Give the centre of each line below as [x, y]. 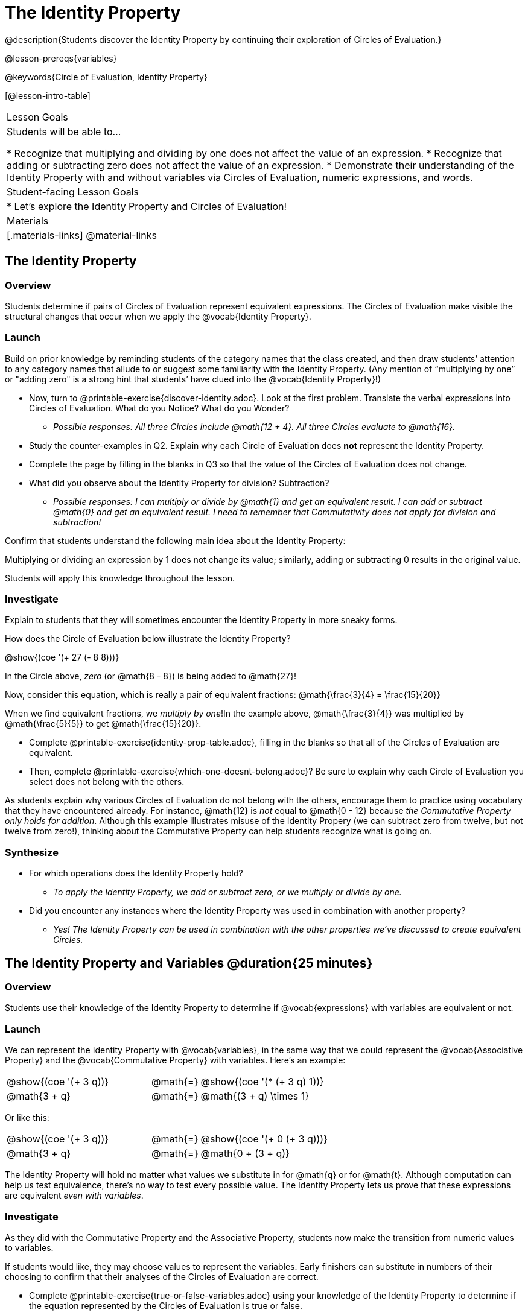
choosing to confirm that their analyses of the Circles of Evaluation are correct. [162, 1276]
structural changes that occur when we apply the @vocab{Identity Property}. [158, 316]
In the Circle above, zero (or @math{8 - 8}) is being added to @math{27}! [151, 676]
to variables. [29, 1247]
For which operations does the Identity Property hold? [136, 873]
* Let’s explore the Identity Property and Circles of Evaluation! [147, 206]
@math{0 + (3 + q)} [245, 1154]
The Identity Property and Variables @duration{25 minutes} [189, 963]
